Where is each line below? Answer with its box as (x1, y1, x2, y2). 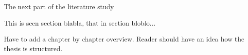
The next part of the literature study (4, 1, 114, 11)
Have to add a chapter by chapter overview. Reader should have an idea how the (4, 34, 245, 44)
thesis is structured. (4, 43, 63, 53)
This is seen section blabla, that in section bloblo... (4, 17, 156, 27)
